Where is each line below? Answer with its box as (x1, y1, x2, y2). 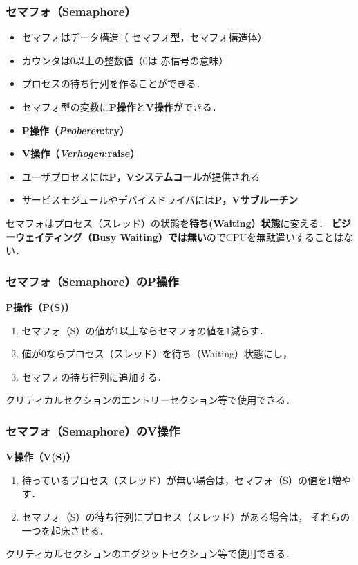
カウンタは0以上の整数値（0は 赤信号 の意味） (21, 53, 229, 67)
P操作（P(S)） (6, 299, 75, 314)
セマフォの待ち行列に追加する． (21, 369, 167, 384)
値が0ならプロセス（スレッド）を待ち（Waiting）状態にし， (21, 346, 293, 361)
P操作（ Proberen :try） (21, 123, 129, 137)
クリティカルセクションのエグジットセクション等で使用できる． (6, 546, 295, 561)
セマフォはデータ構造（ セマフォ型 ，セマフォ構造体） (21, 30, 267, 44)
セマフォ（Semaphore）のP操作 (6, 272, 179, 289)
